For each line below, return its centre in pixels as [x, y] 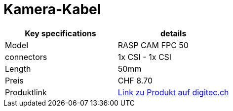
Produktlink [26, 92]
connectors [26, 57]
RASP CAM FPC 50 [153, 45]
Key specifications [60, 33]
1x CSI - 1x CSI [145, 57]
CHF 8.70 [135, 80]
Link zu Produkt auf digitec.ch [173, 92]
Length [18, 69]
